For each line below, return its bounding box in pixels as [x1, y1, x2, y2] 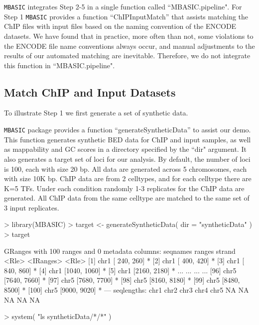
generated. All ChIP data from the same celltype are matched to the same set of [4, 193, 250, 203]
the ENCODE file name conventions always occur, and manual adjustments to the [4, 40, 255, 51]
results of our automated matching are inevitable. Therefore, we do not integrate [4, 50, 251, 61]
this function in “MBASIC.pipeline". [4, 60, 115, 70]
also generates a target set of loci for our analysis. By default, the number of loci [4, 153, 251, 164]
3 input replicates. [4, 202, 59, 213]
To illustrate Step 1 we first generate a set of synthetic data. [4, 108, 188, 118]
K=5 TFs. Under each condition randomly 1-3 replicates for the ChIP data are [4, 183, 245, 193]
